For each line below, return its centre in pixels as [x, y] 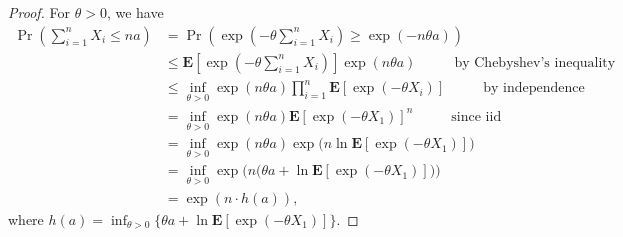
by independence [534, 88]
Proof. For [39, 12]
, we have [135, 12]
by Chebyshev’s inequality [535, 62]
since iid [476, 116]
